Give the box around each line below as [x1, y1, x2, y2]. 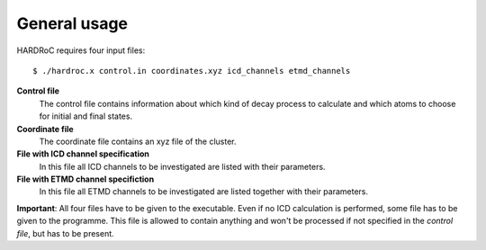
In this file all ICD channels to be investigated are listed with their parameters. [39, 161, 326, 172]
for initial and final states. [39, 111, 133, 121]
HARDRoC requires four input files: [16, 45, 146, 56]
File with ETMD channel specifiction [16, 174, 155, 184]
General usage [16, 13, 129, 33]
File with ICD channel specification [16, 148, 150, 159]
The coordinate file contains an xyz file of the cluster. [39, 136, 237, 147]
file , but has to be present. [16, 228, 114, 238]
